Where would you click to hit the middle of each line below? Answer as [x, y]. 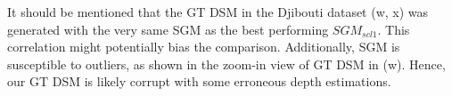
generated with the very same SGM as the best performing [168, 29]
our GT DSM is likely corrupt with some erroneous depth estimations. [199, 81]
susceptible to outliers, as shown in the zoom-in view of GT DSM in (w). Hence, [226, 64]
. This [394, 29]
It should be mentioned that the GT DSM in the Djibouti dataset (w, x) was [218, 12]
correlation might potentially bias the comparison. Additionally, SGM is [204, 47]
